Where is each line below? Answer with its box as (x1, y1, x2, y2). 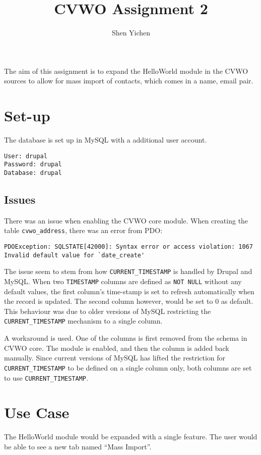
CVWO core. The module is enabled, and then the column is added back (4, 342, 229, 353)
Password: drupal (4, 161, 62, 168)
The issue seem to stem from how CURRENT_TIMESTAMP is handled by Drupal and (4, 266, 252, 277)
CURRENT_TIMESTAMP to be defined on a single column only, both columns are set (4, 362, 252, 373)
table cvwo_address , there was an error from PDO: (4, 225, 163, 236)
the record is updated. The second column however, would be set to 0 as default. (4, 296, 253, 306)
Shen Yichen (111, 27, 151, 38)
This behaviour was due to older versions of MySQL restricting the (4, 305, 211, 316)
